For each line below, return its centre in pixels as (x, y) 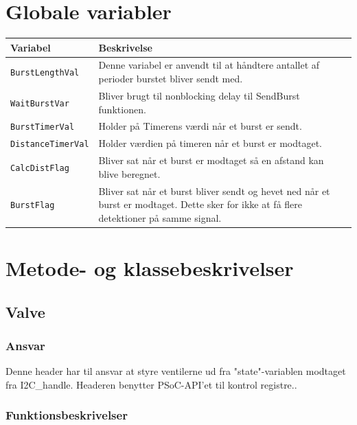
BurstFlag (33, 206)
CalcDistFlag (40, 168)
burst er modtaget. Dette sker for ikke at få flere (200, 204)
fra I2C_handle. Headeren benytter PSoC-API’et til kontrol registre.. (151, 384)
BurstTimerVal (43, 127)
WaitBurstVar (40, 103)
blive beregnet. (129, 173)
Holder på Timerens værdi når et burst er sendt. (200, 126)
